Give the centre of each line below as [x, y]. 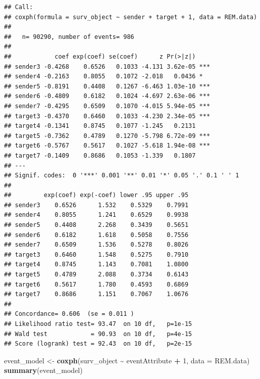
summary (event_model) [43, 370]
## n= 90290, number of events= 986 [69, 37]
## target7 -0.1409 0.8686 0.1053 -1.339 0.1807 [100, 155]
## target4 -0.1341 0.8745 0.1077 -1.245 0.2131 [100, 126]
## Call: [19, 7]
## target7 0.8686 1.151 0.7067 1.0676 [96, 294]
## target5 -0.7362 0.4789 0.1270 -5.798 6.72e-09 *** [107, 136]
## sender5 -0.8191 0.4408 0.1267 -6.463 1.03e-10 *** [107, 86]
